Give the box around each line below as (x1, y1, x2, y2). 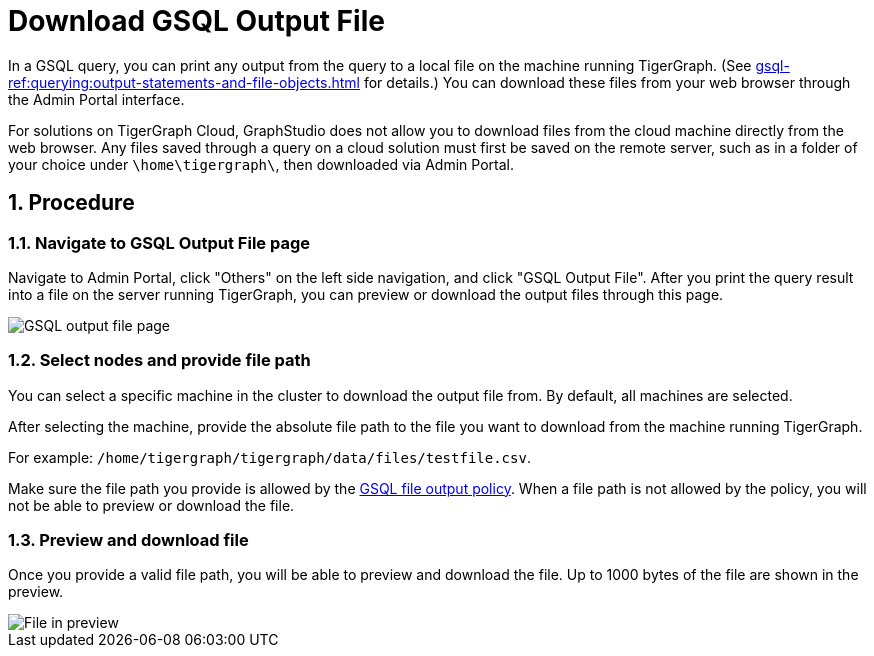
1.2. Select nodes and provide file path (8, 350, 311, 371)
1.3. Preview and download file (8, 530, 249, 551)
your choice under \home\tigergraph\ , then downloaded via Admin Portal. (8, 155, 514, 173)
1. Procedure (8, 190, 135, 216)
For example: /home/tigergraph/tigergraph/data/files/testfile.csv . (8, 448, 531, 466)
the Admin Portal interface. (8, 90, 185, 108)
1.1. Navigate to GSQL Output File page (8, 232, 310, 253)
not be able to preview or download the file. (8, 496, 295, 514)
